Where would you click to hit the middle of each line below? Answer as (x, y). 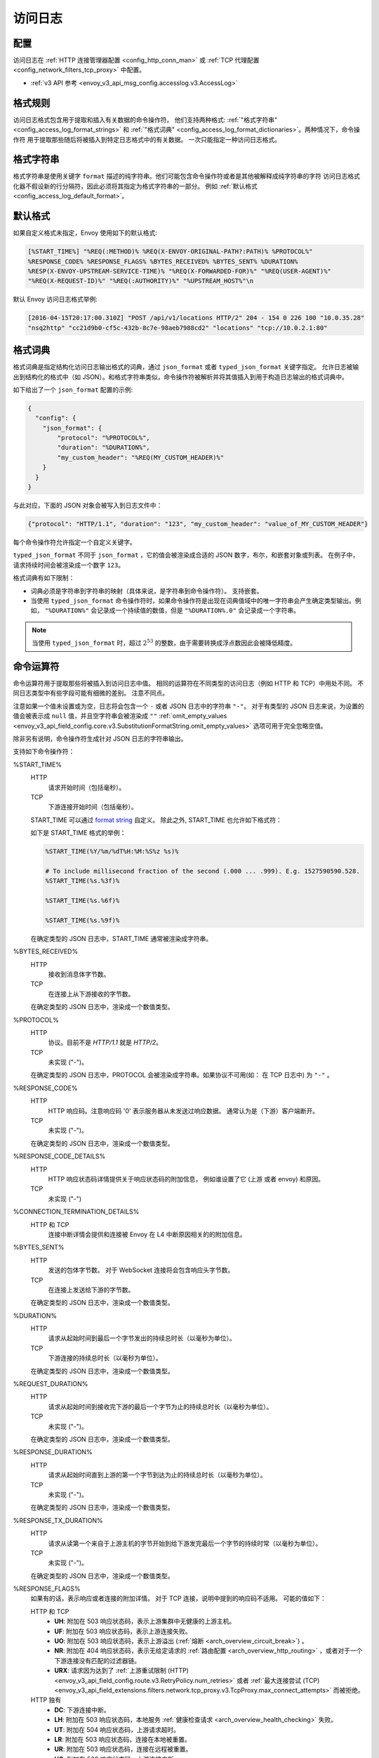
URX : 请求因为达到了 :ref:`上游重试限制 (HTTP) (122, 1671)
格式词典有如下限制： (44, 578)
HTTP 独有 (46, 1700)
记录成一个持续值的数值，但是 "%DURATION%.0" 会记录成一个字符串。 (198, 610)
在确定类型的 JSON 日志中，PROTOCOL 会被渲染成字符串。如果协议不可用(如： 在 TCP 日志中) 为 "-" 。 (182, 1075)
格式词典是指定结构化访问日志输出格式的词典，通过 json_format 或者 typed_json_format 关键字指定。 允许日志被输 (186, 367)
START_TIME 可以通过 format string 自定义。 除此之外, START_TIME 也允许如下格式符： (156, 820)
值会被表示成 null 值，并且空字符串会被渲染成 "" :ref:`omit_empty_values (120, 716)
